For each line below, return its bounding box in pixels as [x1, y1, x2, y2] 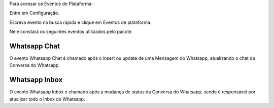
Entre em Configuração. [9, 10, 59, 16]
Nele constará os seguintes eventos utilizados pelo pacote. [9, 28, 133, 35]
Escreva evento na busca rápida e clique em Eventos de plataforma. [9, 19, 152, 25]
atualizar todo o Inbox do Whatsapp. [9, 96, 86, 102]
